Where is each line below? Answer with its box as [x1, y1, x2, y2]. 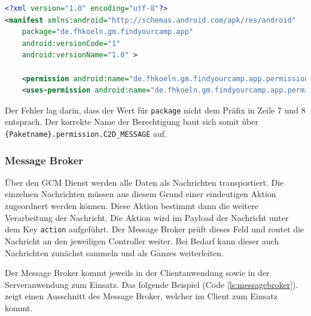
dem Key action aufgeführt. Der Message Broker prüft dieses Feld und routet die [5, 223, 304, 235]
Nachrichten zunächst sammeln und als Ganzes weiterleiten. [5, 246, 224, 259]
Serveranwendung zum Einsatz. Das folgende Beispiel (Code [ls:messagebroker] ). [5, 278, 298, 290]
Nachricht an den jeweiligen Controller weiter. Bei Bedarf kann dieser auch [5, 234, 279, 247]
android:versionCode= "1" [22, 39, 121, 48]
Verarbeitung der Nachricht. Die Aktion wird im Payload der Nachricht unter [5, 211, 289, 223]
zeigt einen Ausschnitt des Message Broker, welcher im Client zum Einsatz [5, 290, 278, 302]
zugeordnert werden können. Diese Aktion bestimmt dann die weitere [5, 200, 258, 212]
